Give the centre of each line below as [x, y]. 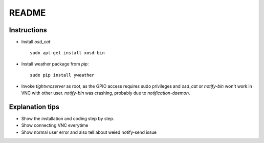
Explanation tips [34, 107]
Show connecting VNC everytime [55, 125]
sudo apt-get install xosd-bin [67, 53]
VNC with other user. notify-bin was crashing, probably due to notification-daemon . [106, 93]
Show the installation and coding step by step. [68, 118]
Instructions [28, 30]
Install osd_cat [36, 42]
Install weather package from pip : [55, 64]
